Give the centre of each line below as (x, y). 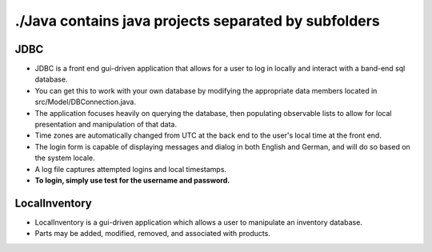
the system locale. (65, 158)
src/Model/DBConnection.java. (85, 102)
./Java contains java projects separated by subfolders (197, 21)
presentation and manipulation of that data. (106, 125)
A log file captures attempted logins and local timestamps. (131, 169)
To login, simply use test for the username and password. (132, 180)
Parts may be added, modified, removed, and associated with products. (153, 234)
